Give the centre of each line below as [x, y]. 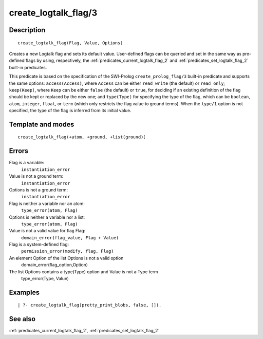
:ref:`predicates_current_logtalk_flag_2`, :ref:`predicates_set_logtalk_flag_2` [84, 331]
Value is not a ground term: [36, 176]
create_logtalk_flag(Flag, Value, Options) [70, 43]
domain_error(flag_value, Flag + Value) [70, 238]
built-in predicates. [28, 67]
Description [27, 30]
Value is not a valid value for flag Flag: [47, 231]
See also [22, 319]
